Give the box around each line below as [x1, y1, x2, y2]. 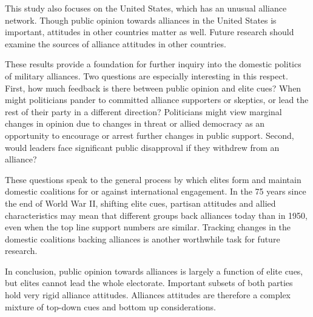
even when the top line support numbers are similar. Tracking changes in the [5, 221, 291, 233]
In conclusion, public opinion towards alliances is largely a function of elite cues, [5, 264, 303, 277]
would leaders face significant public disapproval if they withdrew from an [5, 141, 280, 153]
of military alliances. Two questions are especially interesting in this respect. [5, 69, 288, 82]
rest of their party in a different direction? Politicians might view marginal [5, 105, 282, 118]
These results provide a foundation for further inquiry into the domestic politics [5, 58, 301, 70]
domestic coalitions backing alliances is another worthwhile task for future [5, 232, 280, 245]
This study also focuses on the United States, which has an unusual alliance [5, 2, 287, 14]
